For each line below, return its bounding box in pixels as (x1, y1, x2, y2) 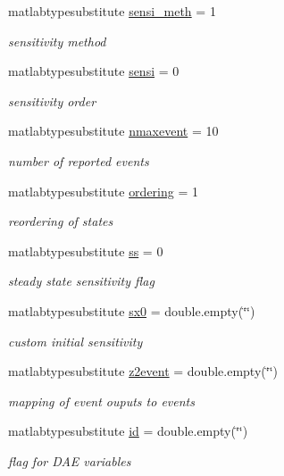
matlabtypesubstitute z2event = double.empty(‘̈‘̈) (8, 362, 278, 380)
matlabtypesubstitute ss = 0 (8, 241, 163, 260)
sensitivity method (8, 31, 106, 50)
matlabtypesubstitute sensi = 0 (8, 62, 180, 80)
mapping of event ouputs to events (8, 391, 195, 410)
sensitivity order (8, 91, 96, 110)
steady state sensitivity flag (8, 271, 155, 290)
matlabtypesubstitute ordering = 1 (8, 181, 198, 200)
